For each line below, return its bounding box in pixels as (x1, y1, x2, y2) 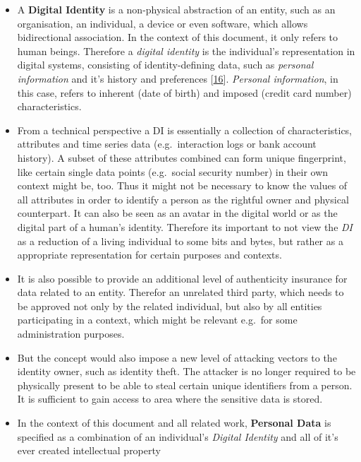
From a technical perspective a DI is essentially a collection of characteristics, (17, 122, 353, 137)
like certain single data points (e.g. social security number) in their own (17, 164, 329, 179)
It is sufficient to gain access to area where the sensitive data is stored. (17, 391, 323, 406)
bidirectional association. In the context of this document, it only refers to (17, 30, 338, 45)
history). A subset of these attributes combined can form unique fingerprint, (17, 150, 346, 165)
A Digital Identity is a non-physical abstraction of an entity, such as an (17, 2, 336, 16)
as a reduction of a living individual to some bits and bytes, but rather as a (17, 233, 343, 248)
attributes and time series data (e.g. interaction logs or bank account (17, 136, 317, 151)
